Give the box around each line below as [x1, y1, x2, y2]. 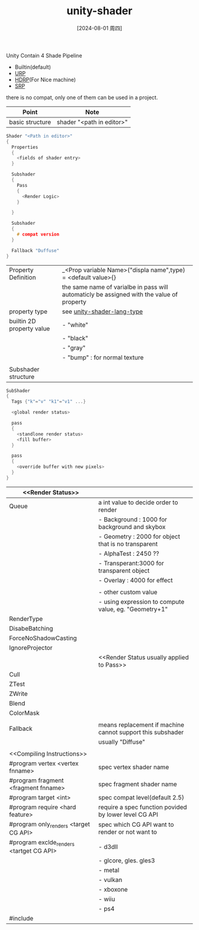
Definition [9, 273, 37, 281]
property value [9, 324, 50, 333]
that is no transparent [98, 540, 158, 548]
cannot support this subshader [98, 728, 184, 736]
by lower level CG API [98, 810, 158, 818]
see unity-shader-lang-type [62, 307, 143, 316]
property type [9, 307, 48, 316]
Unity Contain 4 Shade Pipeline [6, 52, 82, 59]
